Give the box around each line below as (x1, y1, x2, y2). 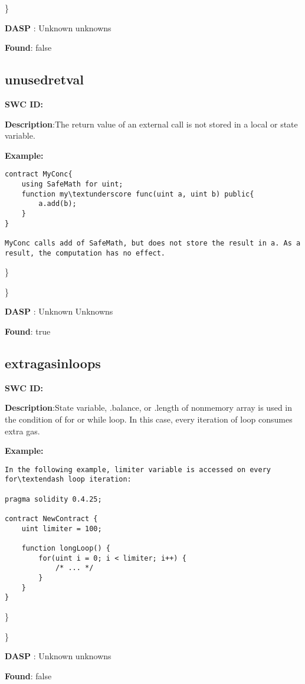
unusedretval (5, 70, 84, 89)
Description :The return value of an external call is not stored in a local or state (5, 117, 298, 130)
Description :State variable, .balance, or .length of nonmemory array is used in (5, 401, 292, 414)
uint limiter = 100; (21, 524, 102, 533)
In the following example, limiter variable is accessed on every (5, 465, 271, 474)
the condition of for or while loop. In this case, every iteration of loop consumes (5, 413, 293, 426)
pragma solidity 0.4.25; (5, 495, 102, 503)
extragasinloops (5, 354, 101, 372)
